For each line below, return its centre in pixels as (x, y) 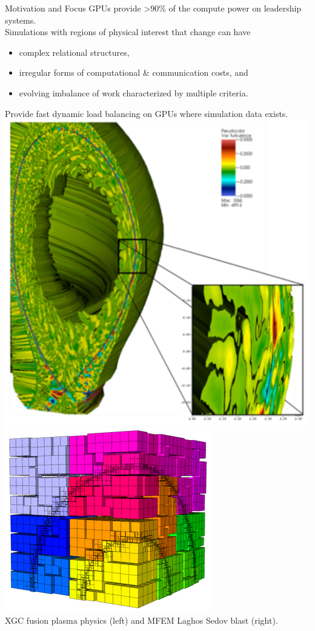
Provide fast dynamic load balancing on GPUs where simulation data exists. (147, 113)
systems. (21, 20)
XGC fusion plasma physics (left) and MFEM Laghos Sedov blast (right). (141, 620)
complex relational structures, (74, 52)
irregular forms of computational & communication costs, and (134, 72)
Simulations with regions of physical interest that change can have (128, 32)
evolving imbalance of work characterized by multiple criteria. (134, 92)
